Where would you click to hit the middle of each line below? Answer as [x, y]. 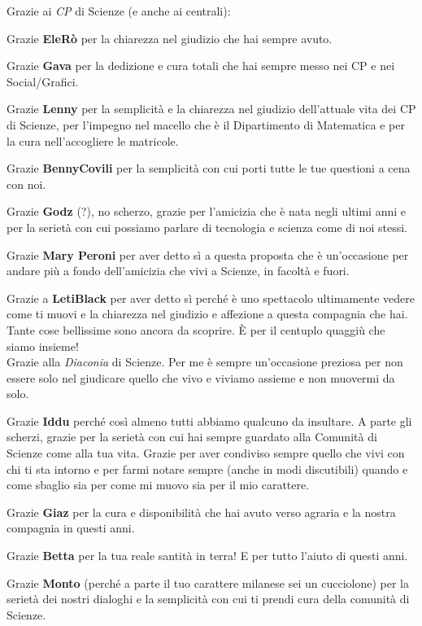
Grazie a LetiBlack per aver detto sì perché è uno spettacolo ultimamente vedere [211, 298]
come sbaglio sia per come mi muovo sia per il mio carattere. [158, 485]
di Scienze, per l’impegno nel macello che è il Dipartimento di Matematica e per [206, 124]
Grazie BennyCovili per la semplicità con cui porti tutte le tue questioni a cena [209, 168]
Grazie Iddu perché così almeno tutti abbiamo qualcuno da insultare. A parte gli [209, 420]
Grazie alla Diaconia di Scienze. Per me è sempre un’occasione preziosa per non [205, 362]
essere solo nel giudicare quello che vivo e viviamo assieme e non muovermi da [201, 377]
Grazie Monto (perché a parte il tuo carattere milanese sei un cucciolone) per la [208, 582]
